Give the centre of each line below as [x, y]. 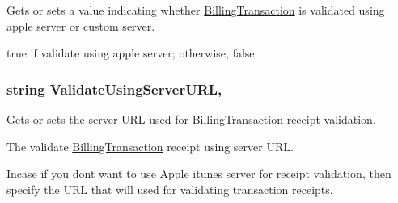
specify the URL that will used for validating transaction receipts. [170, 189]
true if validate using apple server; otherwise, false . [132, 53]
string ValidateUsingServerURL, [114, 89]
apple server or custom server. [81, 25]
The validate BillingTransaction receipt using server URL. [150, 146]
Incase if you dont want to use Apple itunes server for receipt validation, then [199, 173]
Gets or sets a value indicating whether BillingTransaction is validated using [196, 10]
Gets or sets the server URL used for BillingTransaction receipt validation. [191, 119]
